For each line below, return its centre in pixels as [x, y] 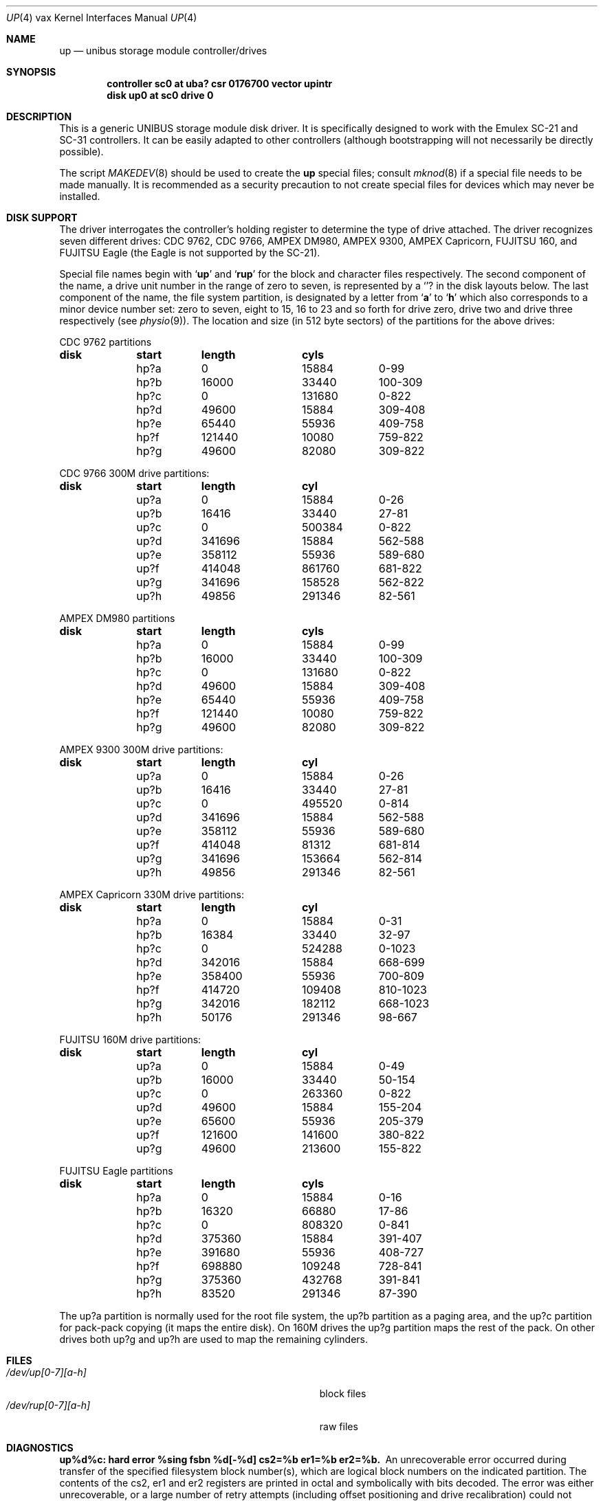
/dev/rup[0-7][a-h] [48, 1405]
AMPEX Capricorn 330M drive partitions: [152, 894]
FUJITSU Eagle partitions [116, 1171]
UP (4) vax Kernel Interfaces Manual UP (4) [102, 18]
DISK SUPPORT [42, 218]
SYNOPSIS [31, 72]
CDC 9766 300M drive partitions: [134, 473]
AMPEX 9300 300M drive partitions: [141, 749]
